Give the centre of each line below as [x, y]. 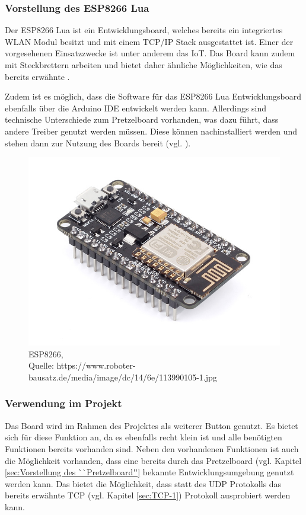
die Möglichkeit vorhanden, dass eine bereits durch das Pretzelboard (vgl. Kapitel [153, 460]
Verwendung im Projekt [63, 403]
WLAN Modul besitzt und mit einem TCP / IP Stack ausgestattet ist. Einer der [149, 41]
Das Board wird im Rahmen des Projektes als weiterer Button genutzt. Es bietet [152, 425]
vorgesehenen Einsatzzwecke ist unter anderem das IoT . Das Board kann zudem [150, 53]
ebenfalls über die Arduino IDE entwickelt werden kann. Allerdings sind [136, 108]
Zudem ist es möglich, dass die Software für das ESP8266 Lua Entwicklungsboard [153, 96]
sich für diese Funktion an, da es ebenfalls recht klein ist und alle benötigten [144, 437]
